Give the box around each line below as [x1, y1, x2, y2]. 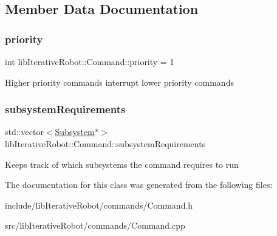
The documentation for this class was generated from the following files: [5, 178, 273, 191]
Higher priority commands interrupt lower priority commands [5, 75, 234, 88]
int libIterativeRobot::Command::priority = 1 [5, 55, 174, 68]
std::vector [5, 125, 44, 138]
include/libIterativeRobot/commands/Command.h [5, 198, 193, 211]
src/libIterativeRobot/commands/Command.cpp [5, 219, 185, 232]
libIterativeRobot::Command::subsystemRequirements [5, 137, 206, 150]
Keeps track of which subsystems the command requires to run [5, 158, 239, 170]
